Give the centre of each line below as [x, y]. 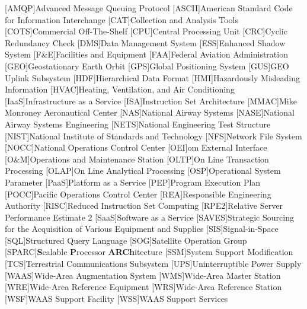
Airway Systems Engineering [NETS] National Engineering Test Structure [138, 124]
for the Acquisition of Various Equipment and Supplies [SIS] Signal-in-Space [142, 229]
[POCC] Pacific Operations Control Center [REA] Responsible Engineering [138, 194]
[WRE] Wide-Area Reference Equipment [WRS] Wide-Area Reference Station [143, 287]
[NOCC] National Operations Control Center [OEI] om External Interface [136, 147]
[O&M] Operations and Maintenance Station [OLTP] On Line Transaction [137, 159]
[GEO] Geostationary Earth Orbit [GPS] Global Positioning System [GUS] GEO [147, 66]
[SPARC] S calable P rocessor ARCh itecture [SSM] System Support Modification [149, 252]
